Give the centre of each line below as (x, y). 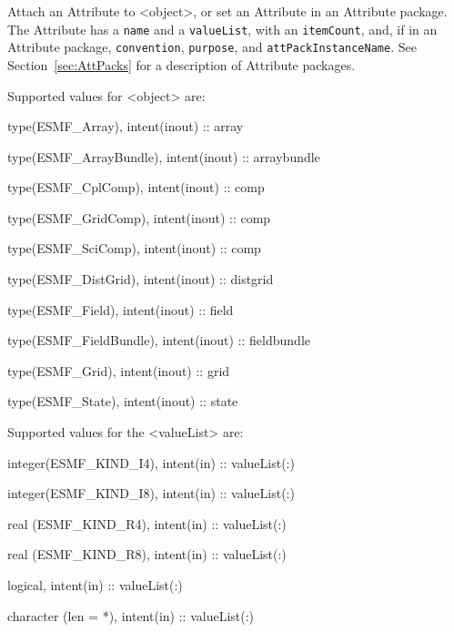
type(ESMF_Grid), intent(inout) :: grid (119, 370)
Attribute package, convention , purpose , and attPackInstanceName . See (212, 47)
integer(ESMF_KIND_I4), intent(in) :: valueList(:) (151, 462)
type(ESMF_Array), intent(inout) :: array (126, 126)
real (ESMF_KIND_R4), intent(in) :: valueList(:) (147, 523)
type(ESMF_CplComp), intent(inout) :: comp (136, 187)
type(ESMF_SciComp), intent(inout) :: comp (134, 248)
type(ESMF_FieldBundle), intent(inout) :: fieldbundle (159, 340)
